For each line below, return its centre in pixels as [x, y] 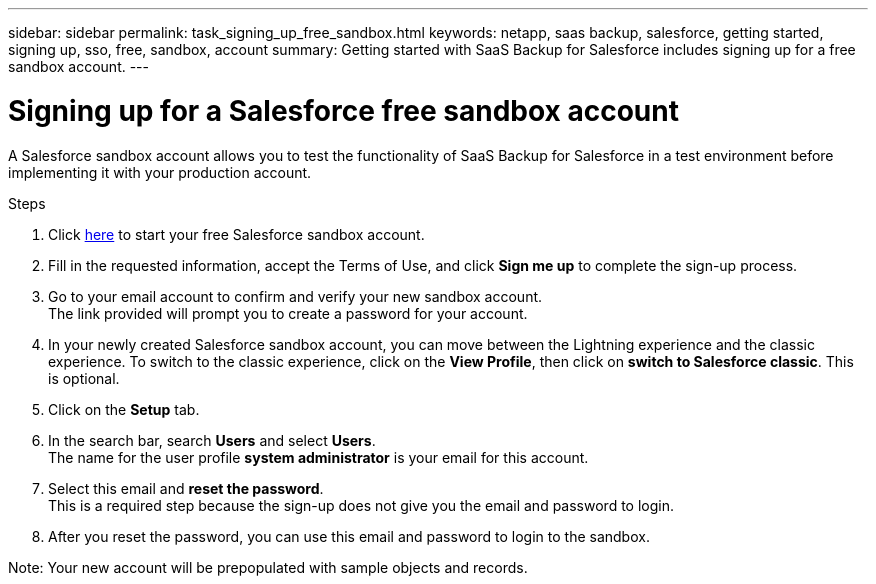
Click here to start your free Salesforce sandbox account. [236, 234]
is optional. [84, 378]
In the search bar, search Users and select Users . [212, 440]
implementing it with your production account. [160, 172]
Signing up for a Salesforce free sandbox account [343, 110]
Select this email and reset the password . [186, 488]
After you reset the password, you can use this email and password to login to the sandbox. [349, 536]
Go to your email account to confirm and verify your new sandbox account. [295, 296]
